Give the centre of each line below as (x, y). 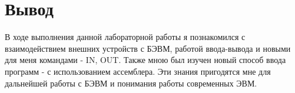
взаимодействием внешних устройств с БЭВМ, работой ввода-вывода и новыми (148, 48)
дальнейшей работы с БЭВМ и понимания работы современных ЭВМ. (131, 83)
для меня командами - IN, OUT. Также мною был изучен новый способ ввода (145, 60)
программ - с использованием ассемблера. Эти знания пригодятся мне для (138, 71)
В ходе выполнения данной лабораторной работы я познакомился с (125, 37)
